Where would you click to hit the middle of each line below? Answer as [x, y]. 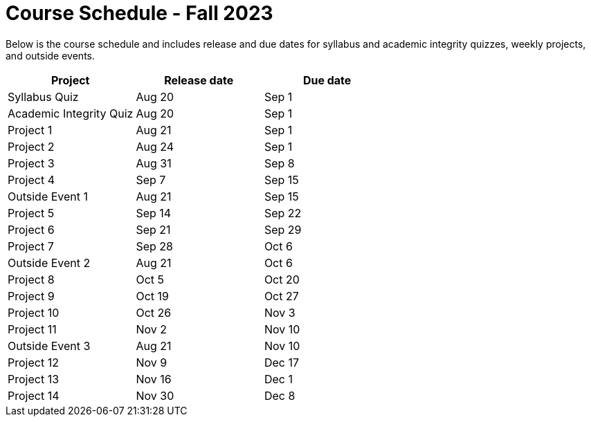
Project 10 [34, 312]
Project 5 [31, 213]
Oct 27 [281, 296]
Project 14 [34, 395]
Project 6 [31, 229]
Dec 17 [281, 362]
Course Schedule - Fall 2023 [139, 13]
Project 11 [32, 329]
